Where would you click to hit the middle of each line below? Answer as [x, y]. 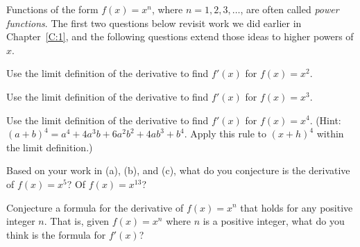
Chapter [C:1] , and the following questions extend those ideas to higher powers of [180, 36]
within [330, 134]
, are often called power [290, 9]
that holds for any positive [297, 207]
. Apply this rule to [225, 134]
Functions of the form [52, 9]
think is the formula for [56, 234]
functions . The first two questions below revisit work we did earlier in [154, 23]
